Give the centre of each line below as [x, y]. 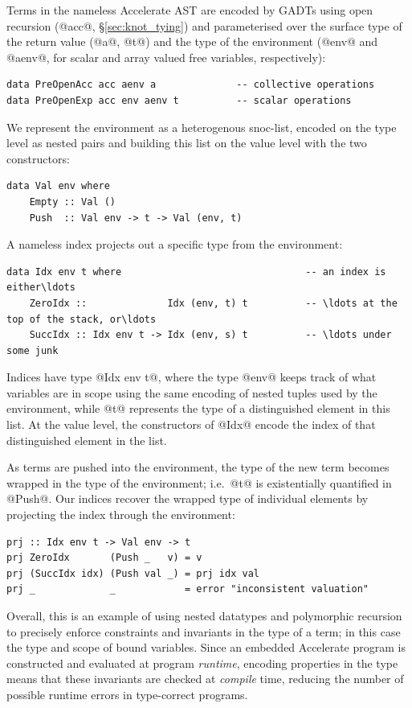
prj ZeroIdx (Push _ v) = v [104, 558]
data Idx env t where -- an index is [196, 272]
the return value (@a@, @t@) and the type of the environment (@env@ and [192, 41]
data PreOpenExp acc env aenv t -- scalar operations [179, 100]
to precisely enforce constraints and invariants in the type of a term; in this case [204, 631]
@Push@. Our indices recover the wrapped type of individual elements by [188, 498]
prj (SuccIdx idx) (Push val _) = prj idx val [133, 573]
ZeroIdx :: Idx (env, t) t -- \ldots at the [213, 303]
